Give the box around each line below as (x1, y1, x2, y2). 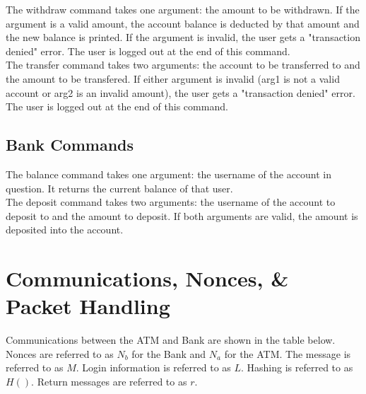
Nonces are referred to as (6, 346, 114, 361)
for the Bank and (131, 346, 206, 361)
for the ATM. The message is (224, 346, 351, 361)
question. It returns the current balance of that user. (6, 180, 233, 195)
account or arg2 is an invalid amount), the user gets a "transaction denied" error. (6, 85, 355, 100)
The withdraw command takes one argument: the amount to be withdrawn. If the (6, 2, 360, 16)
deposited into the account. (6, 222, 124, 237)
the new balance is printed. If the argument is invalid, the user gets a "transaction (6, 30, 360, 45)
